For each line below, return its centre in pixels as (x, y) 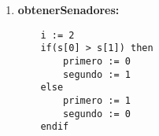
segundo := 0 (97, 114)
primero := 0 (97, 61)
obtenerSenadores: (68, 9)
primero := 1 (97, 100)
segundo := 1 (97, 74)
